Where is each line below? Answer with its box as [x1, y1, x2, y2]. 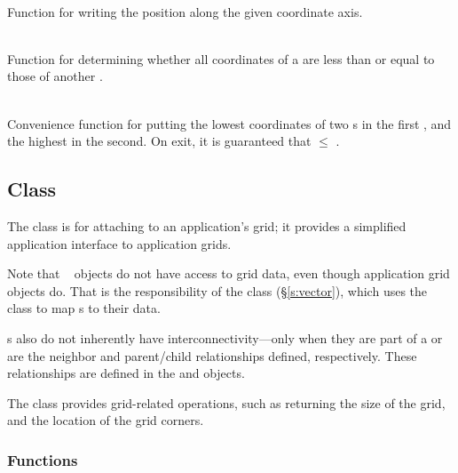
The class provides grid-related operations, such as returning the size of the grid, [7, 393, 446, 412]
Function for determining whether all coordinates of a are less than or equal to [7, 49, 435, 68]
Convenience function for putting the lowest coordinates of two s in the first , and [7, 114, 452, 132]
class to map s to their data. [7, 299, 161, 317]
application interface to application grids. [7, 234, 232, 253]
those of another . [7, 67, 103, 85]
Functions [7, 448, 78, 470]
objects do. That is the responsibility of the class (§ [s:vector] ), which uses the [7, 281, 428, 300]
